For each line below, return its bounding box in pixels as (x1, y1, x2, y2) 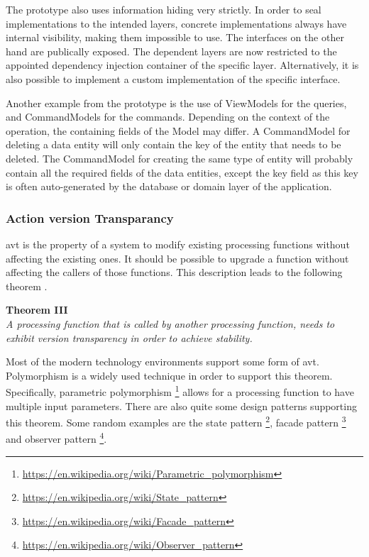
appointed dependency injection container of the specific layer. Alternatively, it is (6, 57, 359, 72)
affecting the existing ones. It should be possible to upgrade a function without (6, 250, 349, 265)
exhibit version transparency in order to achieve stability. (6, 330, 253, 345)
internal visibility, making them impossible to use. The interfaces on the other (6, 30, 344, 45)
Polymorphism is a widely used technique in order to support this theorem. (6, 368, 333, 382)
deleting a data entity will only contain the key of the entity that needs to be (6, 137, 341, 152)
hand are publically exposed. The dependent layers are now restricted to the (6, 43, 337, 58)
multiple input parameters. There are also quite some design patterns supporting (6, 398, 357, 413)
